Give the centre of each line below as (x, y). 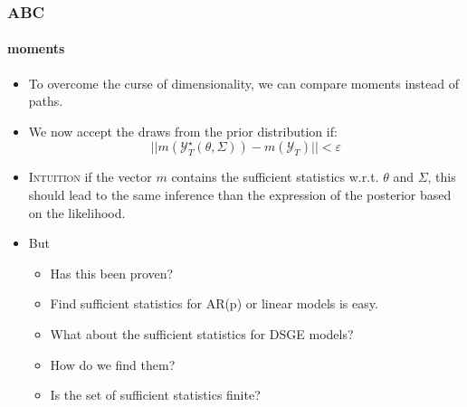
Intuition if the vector (90, 177)
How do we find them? (113, 364)
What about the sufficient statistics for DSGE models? (202, 333)
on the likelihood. (77, 212)
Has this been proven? (112, 273)
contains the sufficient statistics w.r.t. (275, 177)
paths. (46, 101)
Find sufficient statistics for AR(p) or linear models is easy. (214, 303)
